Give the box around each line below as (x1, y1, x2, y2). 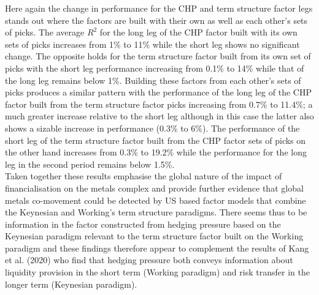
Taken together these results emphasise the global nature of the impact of (5, 170, 282, 182)
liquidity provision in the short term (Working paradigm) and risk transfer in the (5, 266, 310, 278)
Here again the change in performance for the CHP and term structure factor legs (5, 2, 313, 14)
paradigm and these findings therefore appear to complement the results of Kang (5, 241, 309, 254)
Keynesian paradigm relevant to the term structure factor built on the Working (5, 230, 304, 242)
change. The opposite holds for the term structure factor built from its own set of (5, 50, 311, 62)
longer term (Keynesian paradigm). (5, 277, 137, 290)
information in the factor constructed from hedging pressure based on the (5, 217, 281, 230)
